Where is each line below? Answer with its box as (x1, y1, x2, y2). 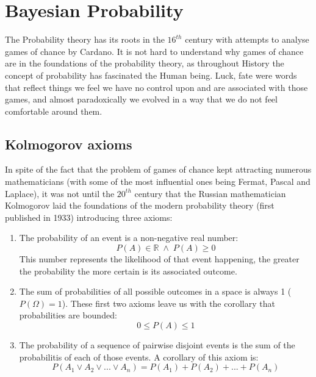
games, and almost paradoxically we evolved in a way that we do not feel (5, 93, 278, 106)
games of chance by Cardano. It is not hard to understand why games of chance (5, 45, 304, 57)
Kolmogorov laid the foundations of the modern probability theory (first (5, 199, 275, 212)
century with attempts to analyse (185, 33, 309, 46)
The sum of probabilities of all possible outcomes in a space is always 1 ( (19, 285, 292, 298)
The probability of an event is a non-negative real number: (19, 231, 239, 244)
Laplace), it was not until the (5, 187, 115, 199)
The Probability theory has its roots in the (5, 33, 165, 46)
